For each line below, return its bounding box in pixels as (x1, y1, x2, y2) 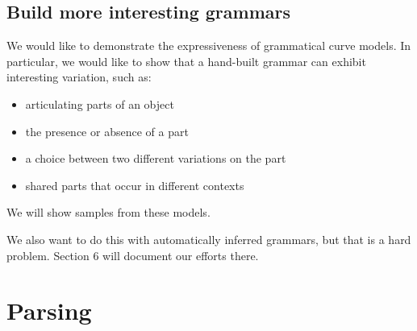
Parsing (6, 294, 92, 327)
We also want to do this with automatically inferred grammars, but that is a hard (6, 230, 411, 247)
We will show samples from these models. (6, 204, 211, 221)
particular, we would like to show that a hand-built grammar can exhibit (6, 52, 366, 69)
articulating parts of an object (25, 95, 174, 112)
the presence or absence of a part (25, 122, 189, 139)
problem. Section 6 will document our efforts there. (6, 246, 259, 263)
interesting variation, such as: (6, 68, 152, 85)
